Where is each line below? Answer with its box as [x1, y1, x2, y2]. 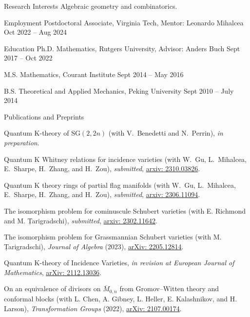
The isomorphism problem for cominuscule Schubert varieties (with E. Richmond [4, 205, 246, 216]
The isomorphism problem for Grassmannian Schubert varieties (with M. [4, 232, 222, 242]
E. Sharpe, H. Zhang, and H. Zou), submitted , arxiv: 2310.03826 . [4, 163, 200, 174]
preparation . [4, 137, 39, 147]
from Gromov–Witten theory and [119, 283, 219, 294]
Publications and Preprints [4, 111, 84, 121]
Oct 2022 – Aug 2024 [4, 27, 67, 37]
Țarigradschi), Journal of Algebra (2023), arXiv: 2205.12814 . [4, 241, 184, 251]
